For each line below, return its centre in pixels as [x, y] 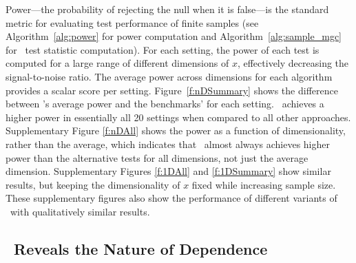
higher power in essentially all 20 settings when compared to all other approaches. [178, 117]
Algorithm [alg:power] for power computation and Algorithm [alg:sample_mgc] [174, 36]
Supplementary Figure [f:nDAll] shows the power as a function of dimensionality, [176, 130]
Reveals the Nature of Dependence [141, 248]
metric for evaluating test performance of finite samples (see [132, 22]
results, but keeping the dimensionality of [93, 184]
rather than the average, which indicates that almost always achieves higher [168, 144]
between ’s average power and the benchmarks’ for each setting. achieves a [165, 104]
